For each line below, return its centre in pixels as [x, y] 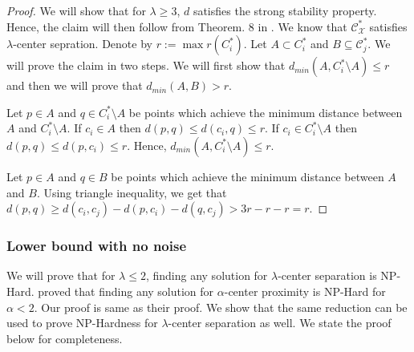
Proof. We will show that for [76, 10]
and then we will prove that [75, 85]
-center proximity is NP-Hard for [305, 291]
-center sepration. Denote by [83, 44]
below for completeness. [65, 338]
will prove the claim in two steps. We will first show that [146, 65]
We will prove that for [61, 275]
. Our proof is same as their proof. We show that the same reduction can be [221, 307]
